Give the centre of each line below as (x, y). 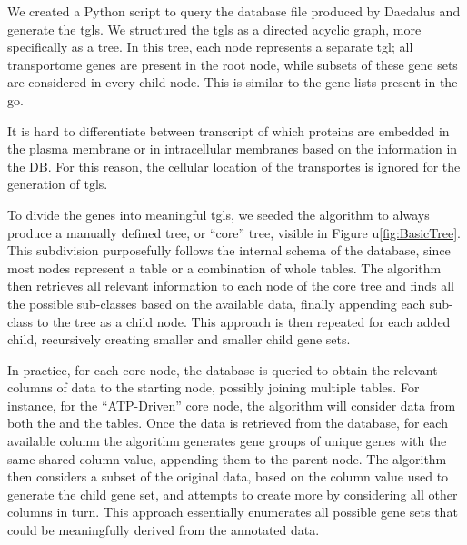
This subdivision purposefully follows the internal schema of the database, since (229, 250)
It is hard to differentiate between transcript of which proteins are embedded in (229, 130)
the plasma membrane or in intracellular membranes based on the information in (233, 149)
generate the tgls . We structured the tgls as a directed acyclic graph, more (214, 29)
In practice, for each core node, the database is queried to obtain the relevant (223, 369)
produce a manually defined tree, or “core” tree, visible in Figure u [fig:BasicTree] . (234, 232)
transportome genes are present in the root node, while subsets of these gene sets (233, 64)
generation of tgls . (58, 184)
